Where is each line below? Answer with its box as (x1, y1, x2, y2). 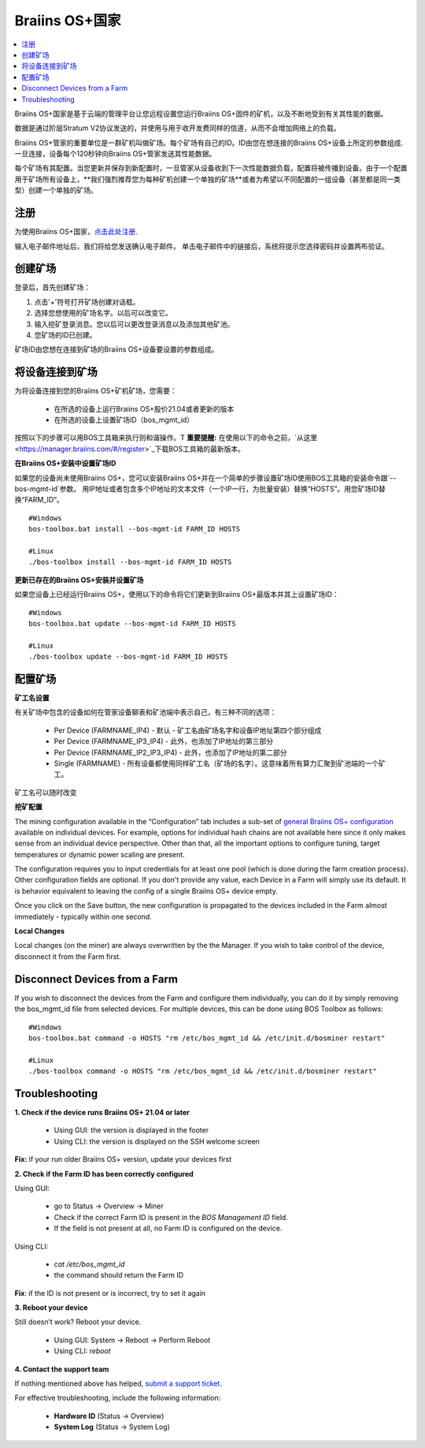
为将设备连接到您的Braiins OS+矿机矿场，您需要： (14, 386, 177, 396)
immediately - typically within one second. (14, 912, 153, 921)
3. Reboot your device (14, 1303, 88, 1312)
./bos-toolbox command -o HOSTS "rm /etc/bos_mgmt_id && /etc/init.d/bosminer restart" (28, 1067, 378, 1076)
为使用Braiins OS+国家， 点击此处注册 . (14, 227, 138, 237)
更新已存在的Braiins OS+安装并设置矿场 (14, 575, 144, 584)
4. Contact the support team (14, 1364, 109, 1374)
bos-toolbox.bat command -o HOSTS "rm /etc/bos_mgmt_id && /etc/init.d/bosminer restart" (28, 1033, 386, 1043)
